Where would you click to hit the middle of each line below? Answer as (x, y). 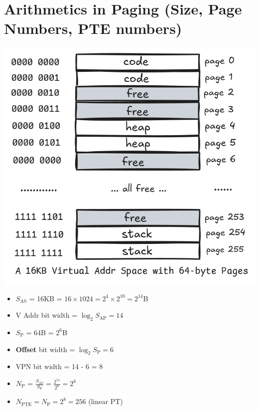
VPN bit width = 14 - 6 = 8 (59, 366)
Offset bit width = (45, 349)
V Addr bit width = (47, 315)
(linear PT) (106, 401)
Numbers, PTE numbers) (93, 28)
